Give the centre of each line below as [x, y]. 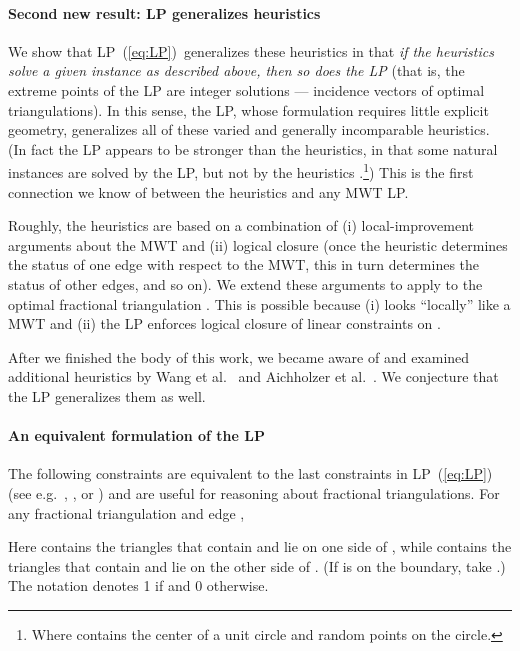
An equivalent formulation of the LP [136, 435]
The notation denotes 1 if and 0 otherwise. [138, 585]
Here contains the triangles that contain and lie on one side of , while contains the [260, 546]
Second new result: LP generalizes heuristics [164, 12]
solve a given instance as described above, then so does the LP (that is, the [236, 70]
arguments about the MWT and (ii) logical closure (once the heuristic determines [258, 244]
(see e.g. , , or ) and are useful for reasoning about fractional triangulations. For [254, 492]
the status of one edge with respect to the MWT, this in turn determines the [244, 264]
